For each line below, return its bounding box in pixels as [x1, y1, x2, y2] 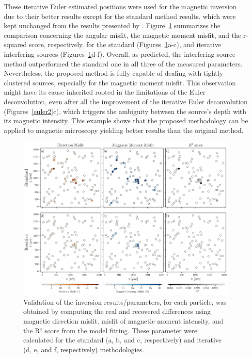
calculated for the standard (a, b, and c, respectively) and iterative [23, 335, 222, 345]
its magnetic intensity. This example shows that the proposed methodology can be [4, 115, 248, 126]
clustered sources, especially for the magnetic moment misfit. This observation [4, 77, 236, 87]
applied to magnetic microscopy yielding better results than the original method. [4, 125, 244, 135]
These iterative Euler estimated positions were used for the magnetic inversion [4, 1, 236, 11]
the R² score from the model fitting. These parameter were [23, 325, 198, 335]
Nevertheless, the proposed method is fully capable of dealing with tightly [4, 68, 223, 78]
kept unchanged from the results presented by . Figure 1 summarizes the [4, 20, 220, 31]
